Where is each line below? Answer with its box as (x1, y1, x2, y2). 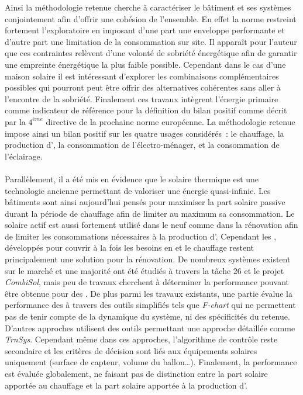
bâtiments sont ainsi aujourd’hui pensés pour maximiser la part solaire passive (5, 196, 285, 208)
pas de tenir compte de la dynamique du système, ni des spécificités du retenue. (5, 310, 290, 323)
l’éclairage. (5, 150, 43, 162)
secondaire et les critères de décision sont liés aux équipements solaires (5, 344, 257, 356)
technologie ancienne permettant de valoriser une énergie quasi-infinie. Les (5, 184, 271, 196)
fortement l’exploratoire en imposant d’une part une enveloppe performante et (5, 24, 285, 36)
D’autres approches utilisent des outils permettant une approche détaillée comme (5, 321, 295, 334)
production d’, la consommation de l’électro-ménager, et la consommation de (5, 138, 280, 151)
